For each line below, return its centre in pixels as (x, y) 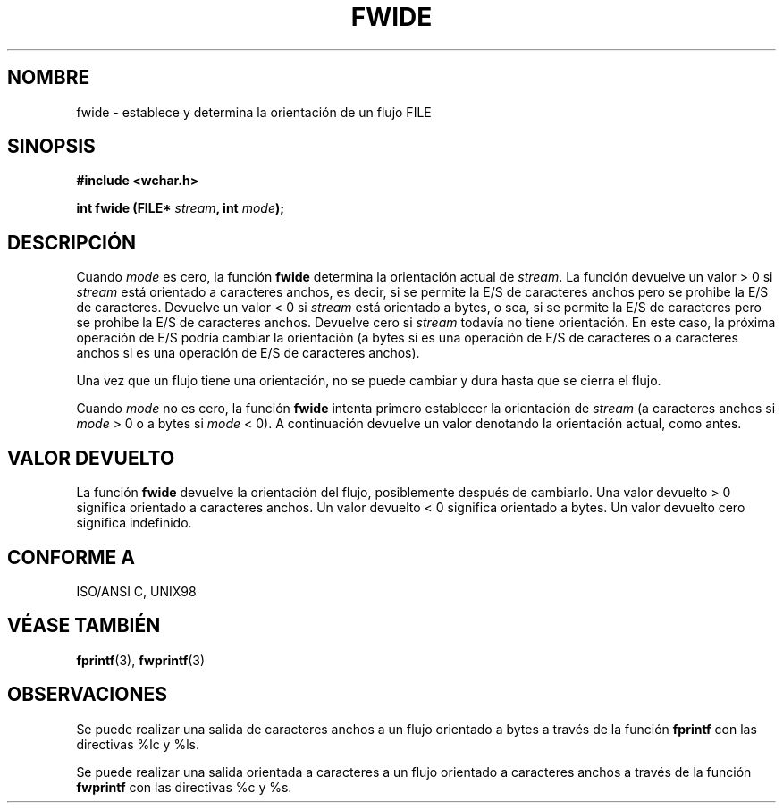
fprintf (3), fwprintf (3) (141, 660)
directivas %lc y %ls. (138, 744)
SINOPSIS (51, 147)
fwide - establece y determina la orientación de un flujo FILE (254, 112)
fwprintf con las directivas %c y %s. (184, 787)
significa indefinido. (134, 523)
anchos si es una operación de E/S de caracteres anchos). (248, 353)
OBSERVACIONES (87, 695)
